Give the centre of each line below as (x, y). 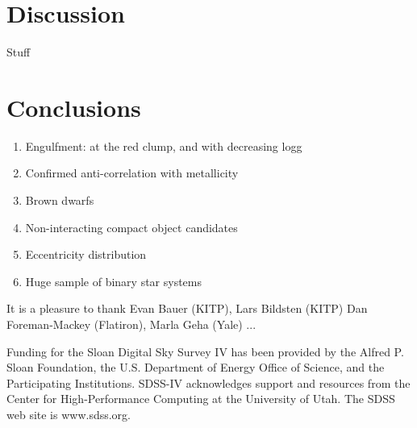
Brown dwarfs (60, 200)
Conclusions (74, 107)
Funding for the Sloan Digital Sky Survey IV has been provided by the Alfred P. (205, 351)
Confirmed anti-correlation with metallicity (132, 173)
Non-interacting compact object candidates (131, 227)
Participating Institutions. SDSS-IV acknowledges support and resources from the (208, 382)
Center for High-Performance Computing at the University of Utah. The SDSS (201, 399)
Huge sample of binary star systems (114, 281)
